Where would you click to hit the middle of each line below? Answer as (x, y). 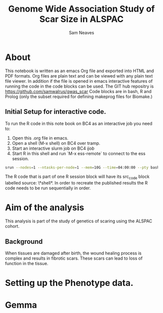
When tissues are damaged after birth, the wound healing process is (73, 253)
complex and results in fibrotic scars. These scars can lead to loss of (74, 258)
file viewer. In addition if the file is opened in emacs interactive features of (79, 81)
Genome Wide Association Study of (81, 9)
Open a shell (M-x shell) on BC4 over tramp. (56, 143)
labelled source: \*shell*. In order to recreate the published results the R (76, 183)
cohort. (12, 226)
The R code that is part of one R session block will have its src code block (77, 177)
